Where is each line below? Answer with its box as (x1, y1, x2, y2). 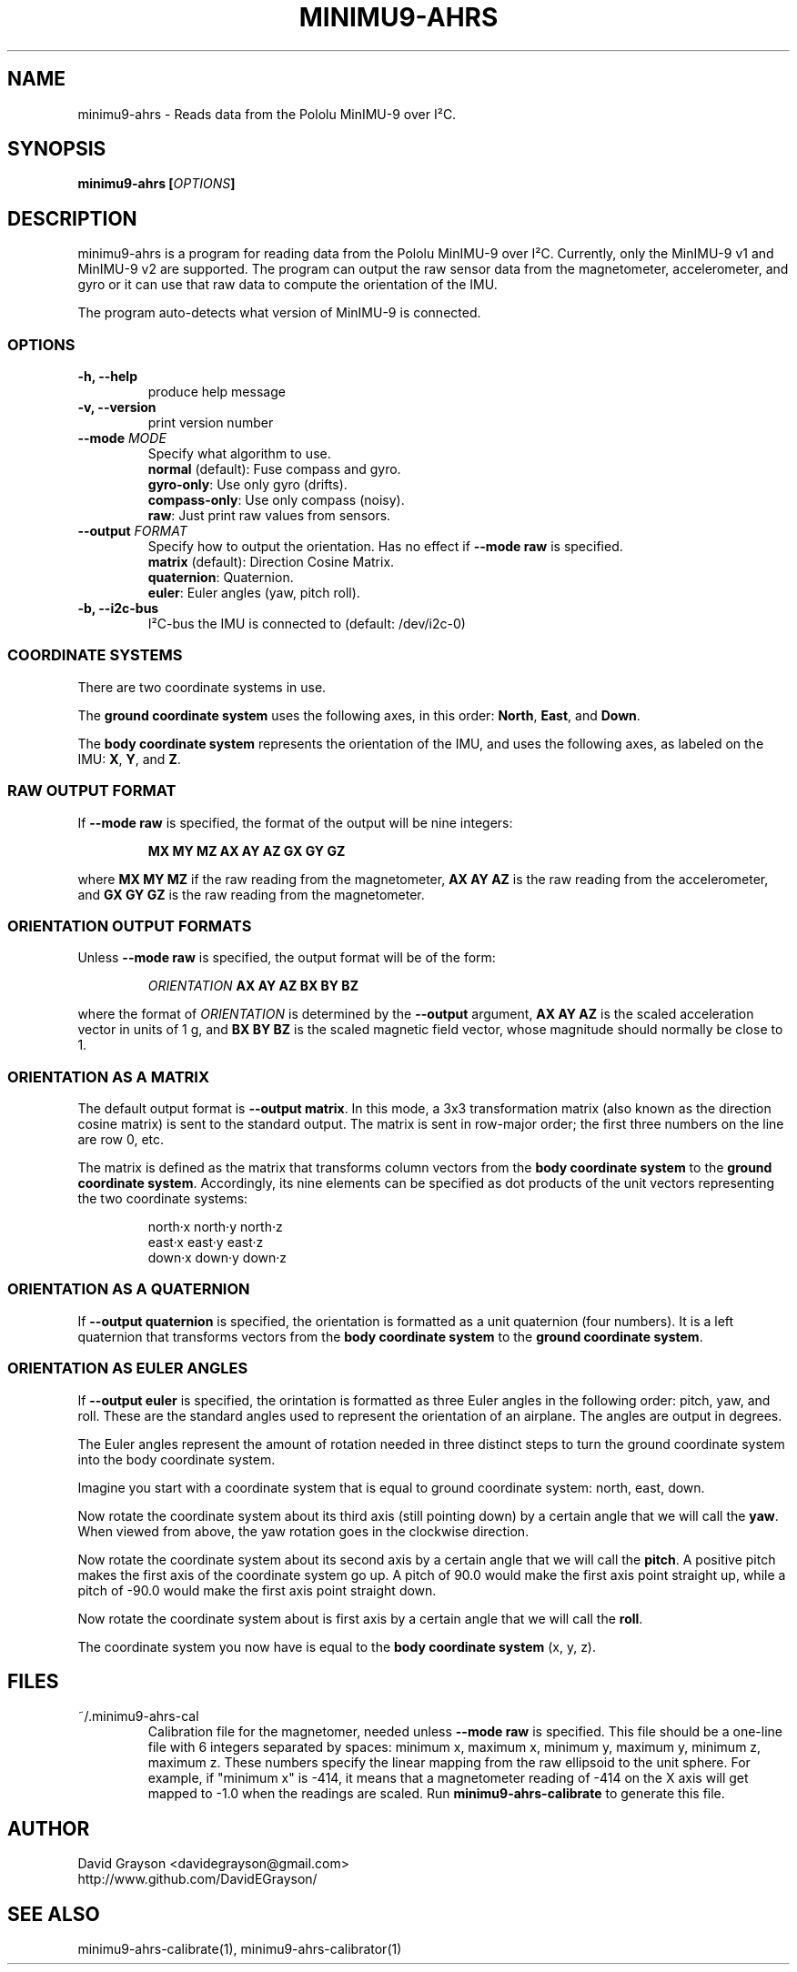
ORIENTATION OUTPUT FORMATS (7, 916, 252, 935)
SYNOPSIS (7, 137, 106, 161)
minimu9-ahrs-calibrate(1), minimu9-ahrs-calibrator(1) (77, 1941, 402, 1957)
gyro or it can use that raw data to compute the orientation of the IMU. (77, 277, 498, 293)
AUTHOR (7, 1816, 90, 1840)
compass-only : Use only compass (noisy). (147, 492, 405, 508)
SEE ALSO (7, 1902, 100, 1926)
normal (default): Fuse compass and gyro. (147, 461, 401, 478)
